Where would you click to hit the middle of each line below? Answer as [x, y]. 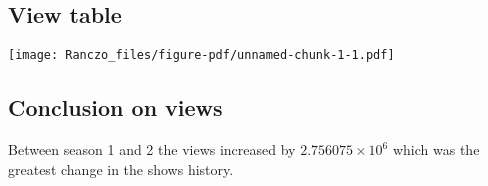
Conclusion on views [115, 107]
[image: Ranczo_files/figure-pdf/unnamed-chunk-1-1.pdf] [201, 55]
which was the [436, 149]
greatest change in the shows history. [121, 168]
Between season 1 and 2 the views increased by [152, 149]
